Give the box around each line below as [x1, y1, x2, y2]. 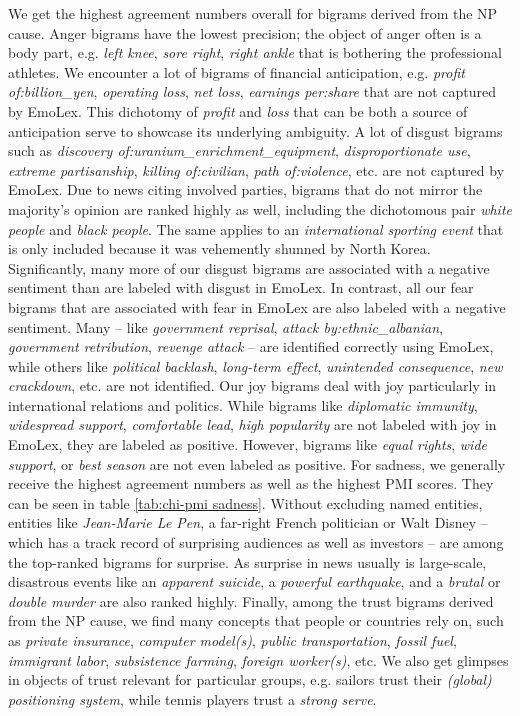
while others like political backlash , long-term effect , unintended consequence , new [8, 355, 503, 376]
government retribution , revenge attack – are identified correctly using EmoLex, [8, 336, 494, 357]
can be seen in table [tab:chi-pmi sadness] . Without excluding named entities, [8, 492, 483, 513]
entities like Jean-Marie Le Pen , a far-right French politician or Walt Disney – [8, 512, 488, 533]
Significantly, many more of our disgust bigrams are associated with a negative [8, 257, 490, 278]
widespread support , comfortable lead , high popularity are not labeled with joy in [8, 414, 497, 435]
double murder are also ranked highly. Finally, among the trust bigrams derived [8, 590, 494, 611]
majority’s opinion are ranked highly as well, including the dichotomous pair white [8, 198, 513, 219]
